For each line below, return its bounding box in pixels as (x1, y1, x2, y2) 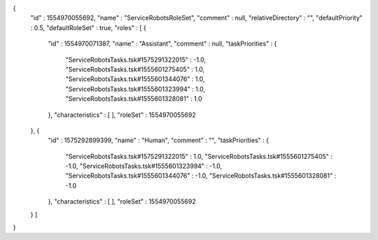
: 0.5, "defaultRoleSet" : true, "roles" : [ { (30, 23, 147, 31)
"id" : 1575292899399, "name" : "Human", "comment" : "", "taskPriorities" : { (48, 136, 269, 145)
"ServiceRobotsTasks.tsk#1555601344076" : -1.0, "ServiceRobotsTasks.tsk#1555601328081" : (65, 171, 337, 180)
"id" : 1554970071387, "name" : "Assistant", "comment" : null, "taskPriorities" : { (48, 39, 277, 48)
